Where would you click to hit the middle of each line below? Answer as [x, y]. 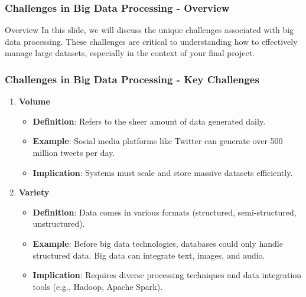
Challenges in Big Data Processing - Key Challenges [132, 79]
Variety [34, 192]
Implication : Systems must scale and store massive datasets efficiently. [163, 172]
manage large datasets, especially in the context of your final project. [130, 53]
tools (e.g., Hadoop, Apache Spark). [98, 286]
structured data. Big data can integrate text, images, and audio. [149, 255]
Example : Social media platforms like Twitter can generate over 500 [158, 141]
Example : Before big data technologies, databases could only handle [158, 243]
